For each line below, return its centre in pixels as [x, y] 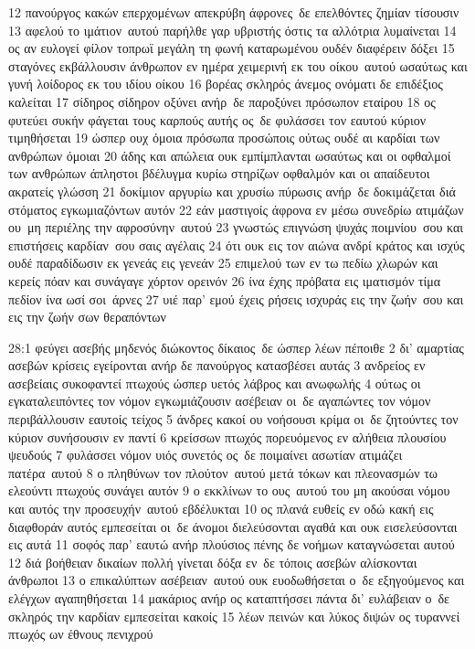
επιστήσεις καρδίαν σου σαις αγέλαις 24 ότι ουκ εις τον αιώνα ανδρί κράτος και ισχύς [237, 245]
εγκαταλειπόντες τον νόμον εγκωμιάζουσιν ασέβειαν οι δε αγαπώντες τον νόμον [220, 401]
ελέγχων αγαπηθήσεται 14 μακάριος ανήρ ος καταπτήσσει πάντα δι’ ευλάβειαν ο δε [229, 598]
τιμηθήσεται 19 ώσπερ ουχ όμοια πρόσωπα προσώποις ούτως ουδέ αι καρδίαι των [224, 138]
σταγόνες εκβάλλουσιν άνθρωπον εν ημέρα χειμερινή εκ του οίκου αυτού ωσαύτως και [238, 65]
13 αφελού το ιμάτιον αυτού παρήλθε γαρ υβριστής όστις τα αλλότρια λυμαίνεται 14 [232, 30]
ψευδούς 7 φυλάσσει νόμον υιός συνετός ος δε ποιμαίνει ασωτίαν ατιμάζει [206, 455]
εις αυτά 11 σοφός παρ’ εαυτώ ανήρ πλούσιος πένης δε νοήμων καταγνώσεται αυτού [232, 544]
